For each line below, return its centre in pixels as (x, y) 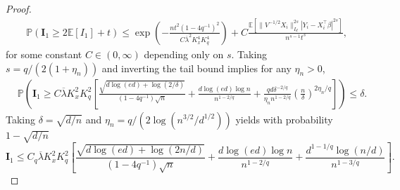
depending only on (184, 54)
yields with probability (284, 119)
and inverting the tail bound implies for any (196, 68)
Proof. (19, 8)
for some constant (44, 54)
